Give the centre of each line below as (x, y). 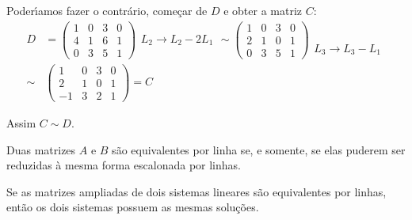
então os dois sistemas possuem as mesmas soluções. (133, 207)
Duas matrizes (41, 149)
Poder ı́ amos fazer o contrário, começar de (107, 10)
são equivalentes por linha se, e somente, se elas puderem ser (259, 149)
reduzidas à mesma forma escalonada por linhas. (124, 165)
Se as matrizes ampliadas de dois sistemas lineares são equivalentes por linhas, (196, 191)
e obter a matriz (263, 10)
